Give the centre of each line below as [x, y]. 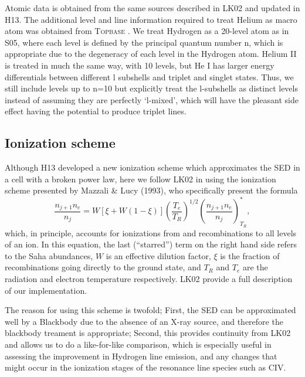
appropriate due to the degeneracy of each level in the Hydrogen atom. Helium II [151, 54]
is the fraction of [250, 255]
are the [255, 267]
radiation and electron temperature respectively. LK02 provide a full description [149, 278]
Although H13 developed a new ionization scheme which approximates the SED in [152, 167]
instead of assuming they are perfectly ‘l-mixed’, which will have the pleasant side [152, 99]
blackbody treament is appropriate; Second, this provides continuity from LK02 [148, 333]
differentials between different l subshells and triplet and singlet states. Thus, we [149, 77]
